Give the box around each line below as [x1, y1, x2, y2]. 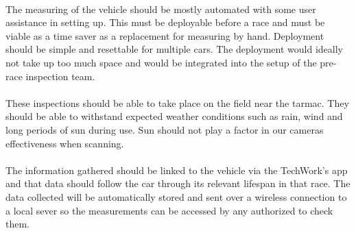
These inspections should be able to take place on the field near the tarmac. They [5, 95, 349, 110]
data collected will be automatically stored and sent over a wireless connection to [5, 189, 347, 204]
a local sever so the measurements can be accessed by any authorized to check [5, 203, 333, 217]
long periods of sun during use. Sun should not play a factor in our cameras [5, 122, 324, 136]
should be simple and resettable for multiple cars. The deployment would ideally [5, 42, 343, 56]
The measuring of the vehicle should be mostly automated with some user [5, 1, 316, 16]
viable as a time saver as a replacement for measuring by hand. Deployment [5, 28, 324, 42]
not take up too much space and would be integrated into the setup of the [5, 55, 317, 69]
